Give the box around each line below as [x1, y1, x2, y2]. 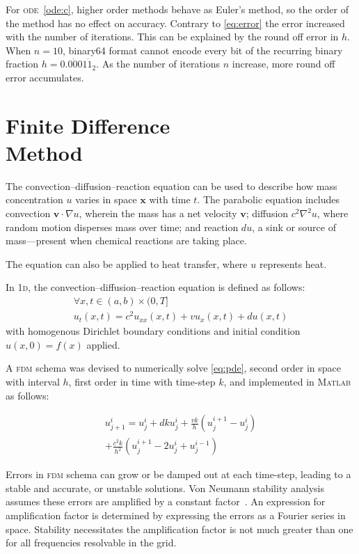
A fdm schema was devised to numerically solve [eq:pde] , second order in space [6, 361, 342, 375]
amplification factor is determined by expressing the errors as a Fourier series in [6, 507, 346, 522]
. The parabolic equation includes [197, 192, 340, 207]
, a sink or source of [252, 219, 336, 234]
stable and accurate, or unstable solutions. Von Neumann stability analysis [6, 480, 324, 495]
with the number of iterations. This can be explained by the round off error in [6, 29, 339, 44]
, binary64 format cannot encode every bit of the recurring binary [62, 42, 343, 57]
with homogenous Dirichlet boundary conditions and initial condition [6, 324, 301, 338]
